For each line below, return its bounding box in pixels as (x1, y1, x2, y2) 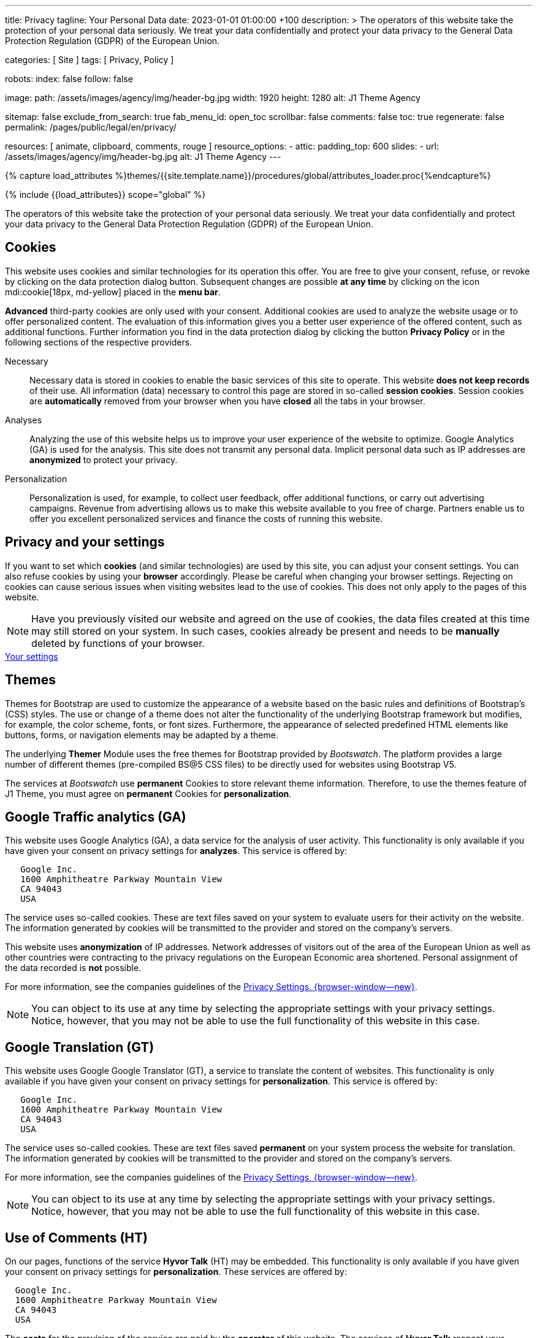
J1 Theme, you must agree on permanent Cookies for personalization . (5, 788, 292, 799)
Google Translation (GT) (5, 1039, 154, 1055)
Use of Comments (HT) (5, 1230, 148, 1245)
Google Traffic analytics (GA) (5, 809, 186, 825)
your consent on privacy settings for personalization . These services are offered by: (5, 1266, 348, 1277)
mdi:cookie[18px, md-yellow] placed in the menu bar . (5, 286, 221, 297)
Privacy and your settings (5, 534, 165, 550)
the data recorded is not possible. (5, 962, 142, 973)
